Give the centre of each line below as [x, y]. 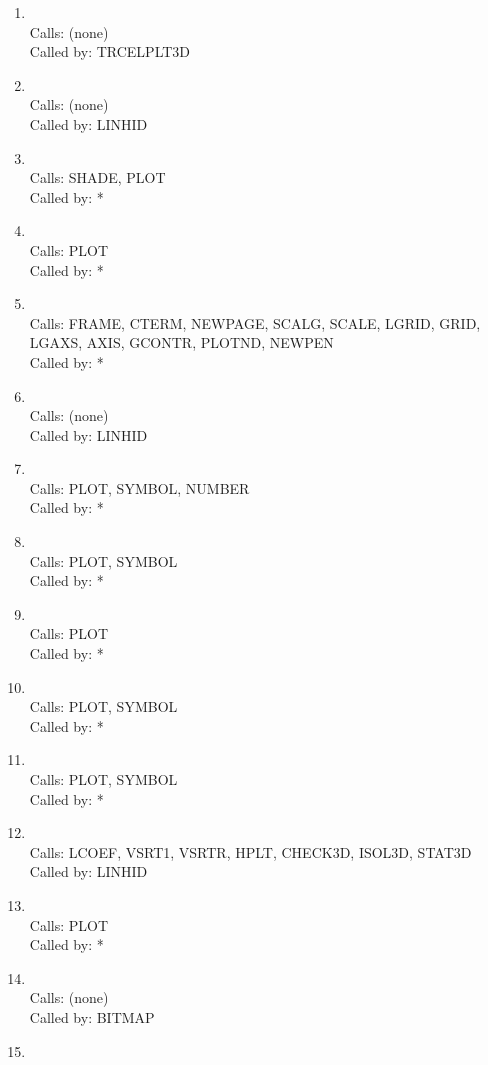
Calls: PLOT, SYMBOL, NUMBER [139, 487]
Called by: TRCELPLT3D [110, 51]
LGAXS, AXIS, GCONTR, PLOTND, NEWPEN [181, 342]
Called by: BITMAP [92, 1016]
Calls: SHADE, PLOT [97, 177]
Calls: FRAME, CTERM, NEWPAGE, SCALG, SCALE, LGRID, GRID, [255, 322]
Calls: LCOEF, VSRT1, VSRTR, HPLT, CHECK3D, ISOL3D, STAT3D [250, 851]
